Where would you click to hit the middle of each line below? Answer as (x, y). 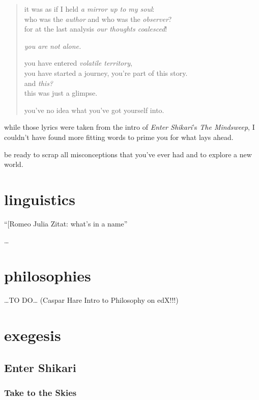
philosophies (48, 276)
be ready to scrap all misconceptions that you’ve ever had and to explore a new (128, 154)
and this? (39, 83)
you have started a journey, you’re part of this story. (106, 73)
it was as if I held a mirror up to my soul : (89, 9)
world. (14, 164)
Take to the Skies (40, 392)
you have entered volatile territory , (78, 63)
